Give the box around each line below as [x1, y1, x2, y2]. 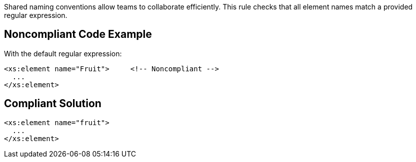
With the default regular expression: [4, 49, 122, 58]
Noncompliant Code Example [4, 28, 152, 41]
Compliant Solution [4, 97, 101, 110]
